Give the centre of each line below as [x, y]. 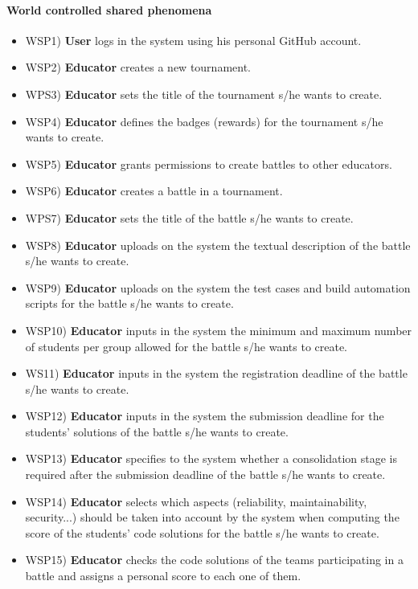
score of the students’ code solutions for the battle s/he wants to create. [202, 532]
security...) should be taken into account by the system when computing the [212, 517]
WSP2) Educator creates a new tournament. [138, 67]
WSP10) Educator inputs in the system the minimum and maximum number [219, 330]
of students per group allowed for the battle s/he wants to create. [186, 346]
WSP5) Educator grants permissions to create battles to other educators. [209, 164]
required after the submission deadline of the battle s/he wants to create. [205, 474]
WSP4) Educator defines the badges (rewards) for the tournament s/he [204, 121]
